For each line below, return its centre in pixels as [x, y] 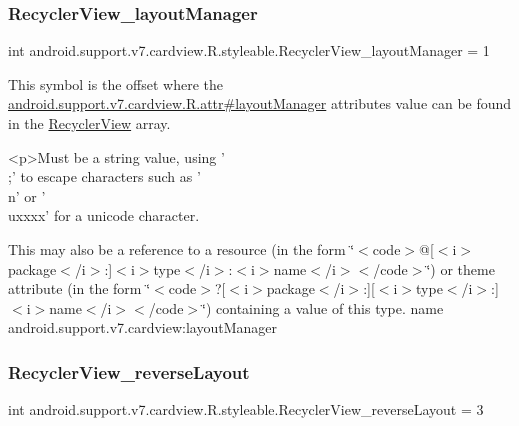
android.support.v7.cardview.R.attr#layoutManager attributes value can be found [260, 103]
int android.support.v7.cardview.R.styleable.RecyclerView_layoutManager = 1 [249, 50]
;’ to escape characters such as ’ [104, 176]
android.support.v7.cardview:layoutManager [143, 327]
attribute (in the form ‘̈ [79, 288]
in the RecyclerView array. [89, 123]
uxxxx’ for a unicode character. [104, 215]
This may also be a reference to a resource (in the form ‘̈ [181, 248]
